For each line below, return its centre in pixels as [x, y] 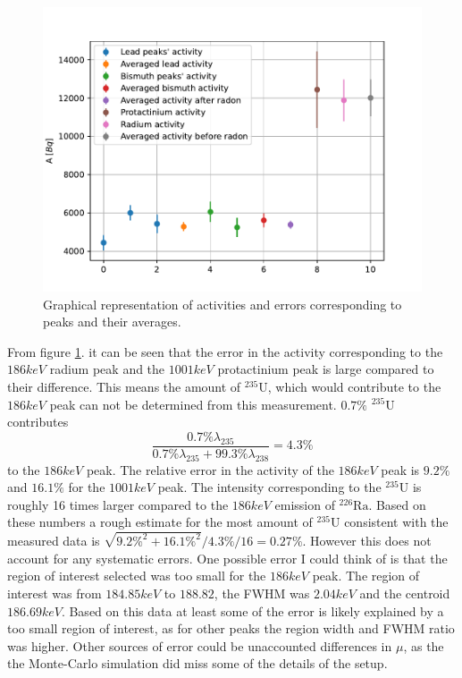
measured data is [54, 541]
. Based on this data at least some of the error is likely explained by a [252, 610]
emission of [305, 504]
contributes [38, 422]
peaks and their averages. [112, 322]
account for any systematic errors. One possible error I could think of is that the [227, 558]
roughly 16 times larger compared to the [118, 504]
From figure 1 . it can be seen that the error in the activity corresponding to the [225, 351]
